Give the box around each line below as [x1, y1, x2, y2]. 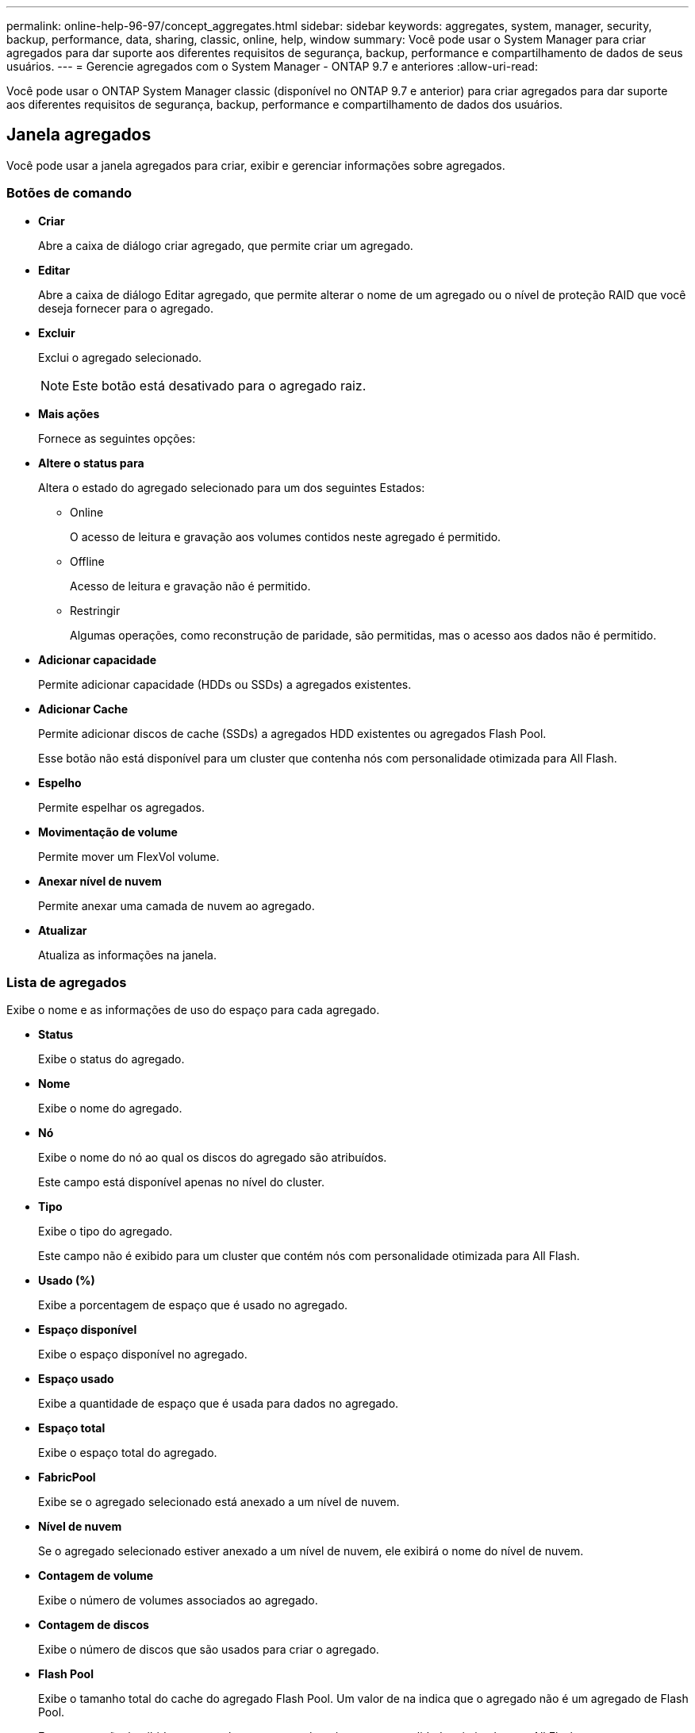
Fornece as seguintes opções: [38, 431, 196, 445]
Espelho [38, 775, 82, 790]
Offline [70, 554, 105, 568]
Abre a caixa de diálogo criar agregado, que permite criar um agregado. [38, 238, 413, 252]
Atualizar [38, 923, 87, 937]
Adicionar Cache [38, 701, 129, 716]
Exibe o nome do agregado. [38, 1101, 182, 1116]
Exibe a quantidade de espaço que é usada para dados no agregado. [38, 1397, 399, 1411]
